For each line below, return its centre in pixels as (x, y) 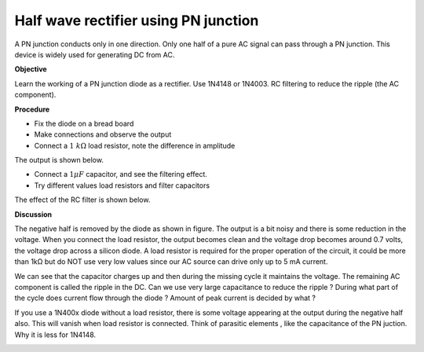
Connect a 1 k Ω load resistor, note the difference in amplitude (135, 145)
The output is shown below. (59, 160)
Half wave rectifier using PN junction (137, 20)
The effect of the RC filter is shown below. (82, 200)
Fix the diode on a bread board (84, 123)
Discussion (33, 214)
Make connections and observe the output (103, 134)
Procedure (32, 109)
